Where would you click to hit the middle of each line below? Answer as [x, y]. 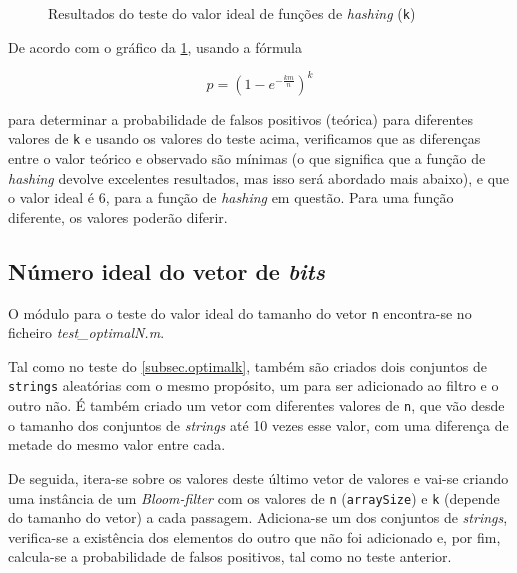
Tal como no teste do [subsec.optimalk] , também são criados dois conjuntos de [247, 365]
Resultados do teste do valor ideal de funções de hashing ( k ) [232, 13]
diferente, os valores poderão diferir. [118, 216]
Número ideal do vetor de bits [166, 270]
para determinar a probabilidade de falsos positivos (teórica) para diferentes [241, 118]
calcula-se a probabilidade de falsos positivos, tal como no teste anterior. [230, 556]
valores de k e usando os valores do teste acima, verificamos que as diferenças [244, 138]
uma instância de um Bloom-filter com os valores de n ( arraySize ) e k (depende [254, 497]
